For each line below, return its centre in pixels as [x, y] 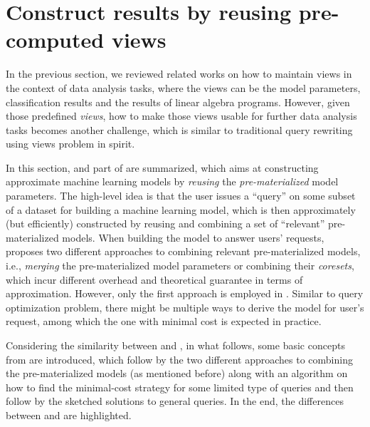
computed [55, 40]
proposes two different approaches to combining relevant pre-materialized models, [183, 251]
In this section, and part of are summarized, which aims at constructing [162, 167]
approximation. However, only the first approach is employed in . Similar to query [185, 293]
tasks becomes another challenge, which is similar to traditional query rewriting [179, 129]
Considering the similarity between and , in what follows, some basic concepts [175, 345]
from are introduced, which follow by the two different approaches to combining [179, 359]
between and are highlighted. [69, 415]
